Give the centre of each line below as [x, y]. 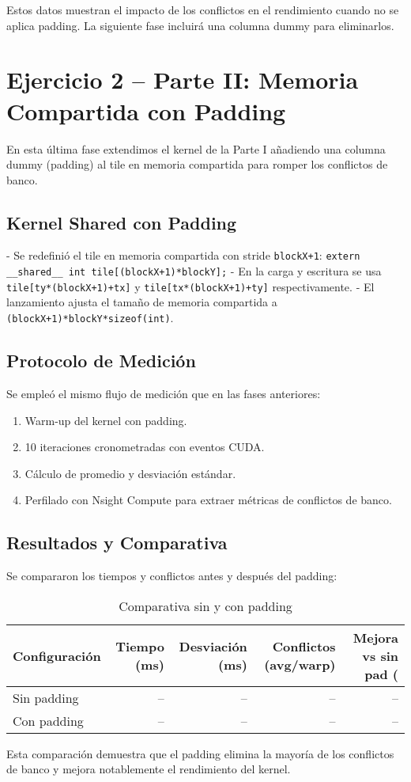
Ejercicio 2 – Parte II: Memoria [183, 80]
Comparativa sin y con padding [205, 605]
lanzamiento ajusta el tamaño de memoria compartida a [142, 302]
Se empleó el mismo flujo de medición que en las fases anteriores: [164, 393]
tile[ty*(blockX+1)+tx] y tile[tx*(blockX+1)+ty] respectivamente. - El [190, 286]
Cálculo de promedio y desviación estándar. [130, 473]
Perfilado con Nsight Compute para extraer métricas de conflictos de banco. [208, 500]
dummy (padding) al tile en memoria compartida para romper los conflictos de [197, 164]
